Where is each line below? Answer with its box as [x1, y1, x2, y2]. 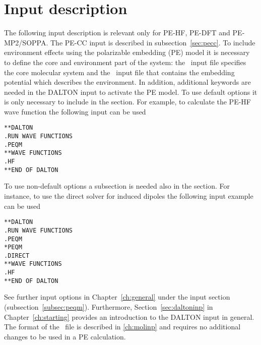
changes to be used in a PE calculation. [4, 331, 126, 341]
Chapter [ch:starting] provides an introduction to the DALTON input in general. [4, 311, 254, 322]
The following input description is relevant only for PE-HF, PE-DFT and [4, 27, 230, 38]
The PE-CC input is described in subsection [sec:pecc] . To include [50, 37, 255, 47]
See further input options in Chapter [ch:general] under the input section [4, 292, 230, 302]
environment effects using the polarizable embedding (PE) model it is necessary [4, 47, 250, 57]
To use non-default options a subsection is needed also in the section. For [4, 181, 230, 191]
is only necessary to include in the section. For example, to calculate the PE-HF [4, 96, 251, 107]
